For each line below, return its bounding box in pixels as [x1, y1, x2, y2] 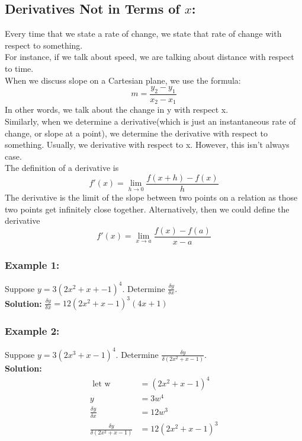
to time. [5, 62, 34, 74]
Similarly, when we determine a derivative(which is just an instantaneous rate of [5, 115, 296, 128]
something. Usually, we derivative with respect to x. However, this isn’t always [5, 138, 290, 151]
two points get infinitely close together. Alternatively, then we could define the [5, 202, 290, 215]
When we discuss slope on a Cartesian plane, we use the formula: [5, 74, 241, 86]
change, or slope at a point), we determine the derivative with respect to [5, 126, 268, 139]
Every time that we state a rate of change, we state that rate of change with [5, 27, 282, 40]
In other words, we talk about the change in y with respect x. [5, 103, 229, 116]
